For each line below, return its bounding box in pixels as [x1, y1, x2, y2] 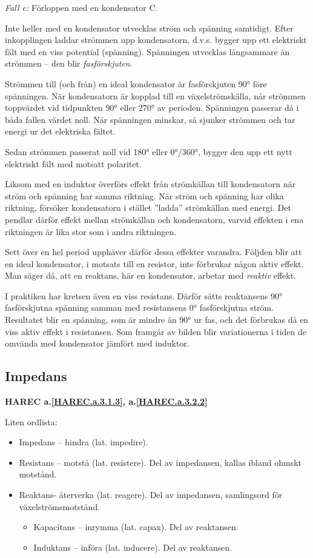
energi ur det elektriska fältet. [5, 125, 116, 138]
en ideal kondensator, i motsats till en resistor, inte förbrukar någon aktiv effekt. [5, 257, 304, 270]
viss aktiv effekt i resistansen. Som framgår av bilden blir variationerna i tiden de [5, 325, 307, 337]
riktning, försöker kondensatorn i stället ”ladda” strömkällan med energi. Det [5, 201, 291, 214]
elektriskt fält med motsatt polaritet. [5, 157, 142, 170]
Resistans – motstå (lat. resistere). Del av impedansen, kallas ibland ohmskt [19, 456, 302, 468]
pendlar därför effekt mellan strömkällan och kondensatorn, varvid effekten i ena [5, 213, 304, 225]
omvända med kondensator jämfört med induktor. [5, 337, 189, 350]
